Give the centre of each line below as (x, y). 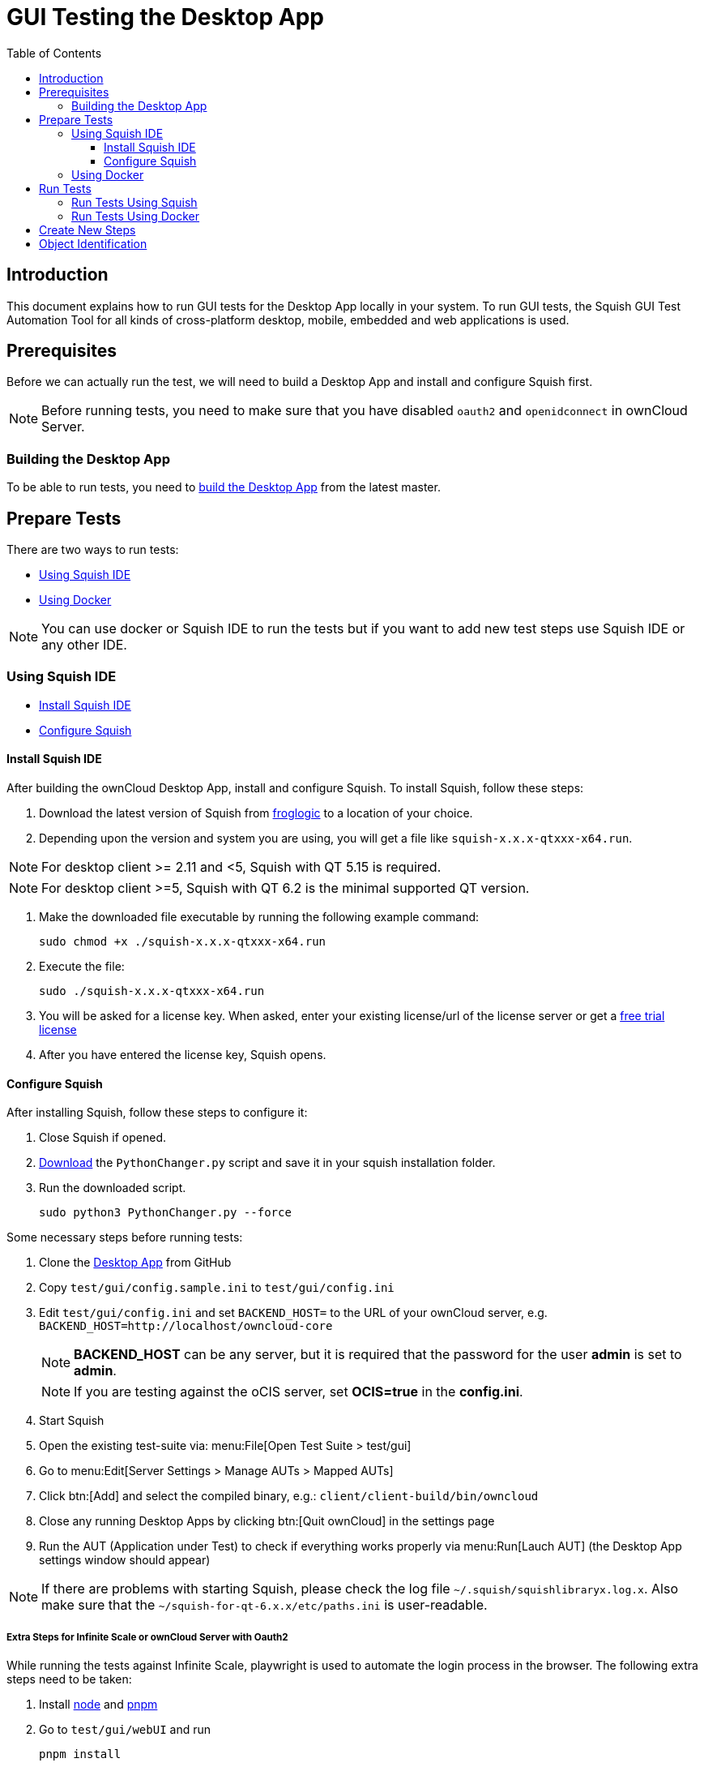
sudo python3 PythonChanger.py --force (165, 1213)
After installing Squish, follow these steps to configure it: (157, 1113)
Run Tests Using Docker (136, 216)
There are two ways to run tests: (93, 550)
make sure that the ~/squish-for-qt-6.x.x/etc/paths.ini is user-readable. (265, 1605)
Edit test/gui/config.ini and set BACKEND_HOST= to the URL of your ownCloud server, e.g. (293, 1313)
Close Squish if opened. (103, 1138)
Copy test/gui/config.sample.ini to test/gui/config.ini (217, 1288)
